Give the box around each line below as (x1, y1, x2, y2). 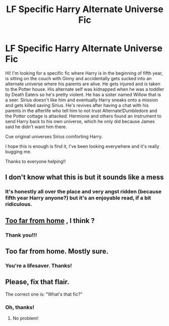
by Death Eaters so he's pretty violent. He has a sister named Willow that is (5, 91, 161, 97)
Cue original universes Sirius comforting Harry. (5, 133, 103, 139)
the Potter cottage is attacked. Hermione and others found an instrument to (5, 113, 162, 119)
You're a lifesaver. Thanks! (5, 262, 72, 269)
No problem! (12, 315, 39, 321)
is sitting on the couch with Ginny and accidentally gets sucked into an (5, 75, 152, 81)
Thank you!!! (5, 231, 37, 238)
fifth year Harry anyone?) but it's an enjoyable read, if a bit (5, 194, 151, 201)
